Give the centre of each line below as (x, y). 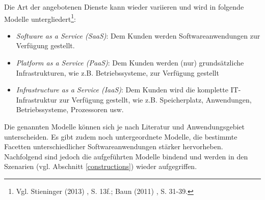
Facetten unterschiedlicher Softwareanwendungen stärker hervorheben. (114, 146)
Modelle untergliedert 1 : (40, 18)
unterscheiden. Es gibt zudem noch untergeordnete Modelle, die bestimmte (121, 136)
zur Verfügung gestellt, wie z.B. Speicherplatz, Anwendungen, (155, 99)
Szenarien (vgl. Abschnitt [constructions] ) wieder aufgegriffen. (101, 166)
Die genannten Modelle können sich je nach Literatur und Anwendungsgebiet (124, 126)
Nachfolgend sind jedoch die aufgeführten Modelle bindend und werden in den (126, 156)
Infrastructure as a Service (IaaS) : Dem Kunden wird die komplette (122, 90)
